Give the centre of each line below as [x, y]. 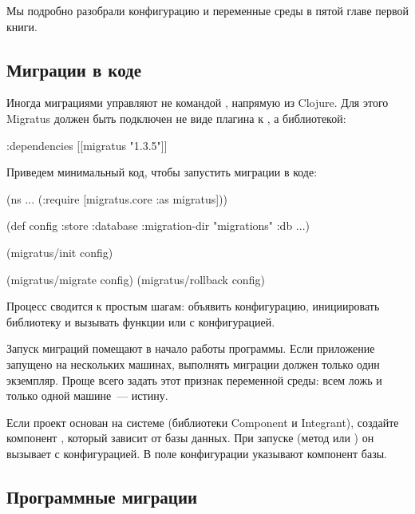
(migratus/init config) [60, 252]
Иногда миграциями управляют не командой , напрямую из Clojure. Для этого [198, 103]
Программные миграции [102, 496]
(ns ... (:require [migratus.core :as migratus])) [117, 198]
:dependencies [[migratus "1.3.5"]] [87, 145]
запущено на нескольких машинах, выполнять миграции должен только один [193, 364]
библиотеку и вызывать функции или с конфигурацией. [141, 321]
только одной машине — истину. [87, 395]
